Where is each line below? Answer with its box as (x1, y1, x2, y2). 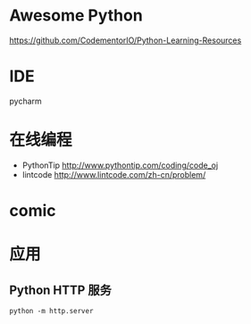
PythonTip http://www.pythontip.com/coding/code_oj (21, 160, 219, 170)
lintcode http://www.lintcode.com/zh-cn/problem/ (21, 169, 206, 179)
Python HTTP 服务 (9, 282, 112, 297)
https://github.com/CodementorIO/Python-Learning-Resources (9, 35, 242, 46)
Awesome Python (9, 5, 143, 26)
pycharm (9, 96, 42, 106)
